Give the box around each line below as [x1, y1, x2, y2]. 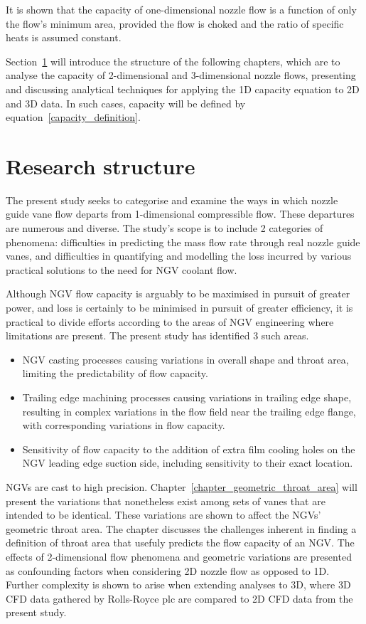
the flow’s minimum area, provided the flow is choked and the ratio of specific [6, 16, 344, 31]
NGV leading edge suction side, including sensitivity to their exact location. [22, 455, 353, 470]
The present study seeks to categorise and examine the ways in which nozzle [6, 192, 338, 207]
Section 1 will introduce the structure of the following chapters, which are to [6, 53, 340, 68]
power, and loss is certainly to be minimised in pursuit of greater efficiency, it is [6, 300, 353, 315]
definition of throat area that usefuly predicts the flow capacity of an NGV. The [6, 535, 355, 550]
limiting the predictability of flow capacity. [22, 366, 208, 381]
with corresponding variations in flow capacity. [22, 418, 225, 433]
